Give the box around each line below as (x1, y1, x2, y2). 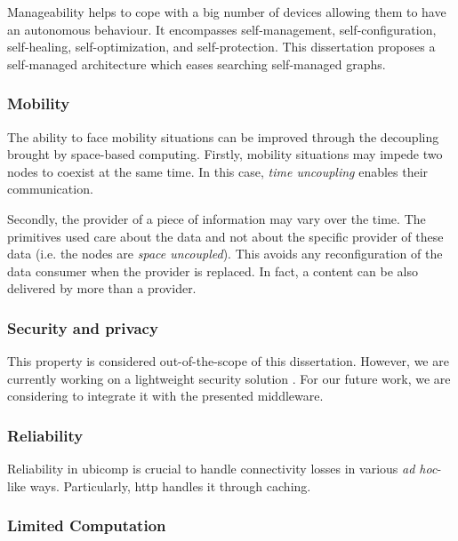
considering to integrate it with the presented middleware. (7, 386, 324, 405)
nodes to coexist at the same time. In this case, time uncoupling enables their (7, 162, 429, 180)
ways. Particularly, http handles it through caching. (29, 476, 311, 495)
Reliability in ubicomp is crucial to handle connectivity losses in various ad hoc (7, 459, 438, 478)
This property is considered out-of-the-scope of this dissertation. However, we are (7, 352, 449, 370)
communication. (7, 179, 93, 198)
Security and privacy (7, 316, 158, 338)
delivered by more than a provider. (7, 279, 197, 298)
